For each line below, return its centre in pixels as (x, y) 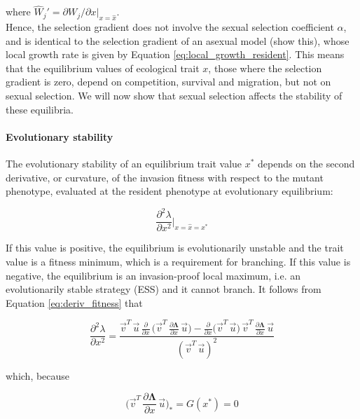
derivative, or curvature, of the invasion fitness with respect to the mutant (165, 177)
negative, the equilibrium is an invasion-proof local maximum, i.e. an (153, 275)
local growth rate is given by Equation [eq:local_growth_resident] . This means (175, 54)
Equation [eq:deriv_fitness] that (74, 302)
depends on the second (306, 163)
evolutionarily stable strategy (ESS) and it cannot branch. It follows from (164, 289)
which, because (38, 375)
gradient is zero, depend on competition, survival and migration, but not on (168, 82)
